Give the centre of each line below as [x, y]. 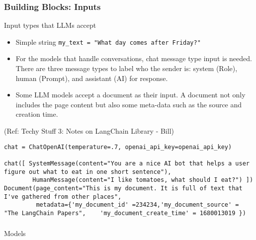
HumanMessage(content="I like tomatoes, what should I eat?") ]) [143, 180]
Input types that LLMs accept [50, 25]
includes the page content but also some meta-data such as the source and [129, 104]
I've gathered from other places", [63, 197]
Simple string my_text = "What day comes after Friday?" [108, 41]
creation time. [37, 114]
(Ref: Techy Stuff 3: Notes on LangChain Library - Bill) [89, 131]
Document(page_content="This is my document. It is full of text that [123, 188]
